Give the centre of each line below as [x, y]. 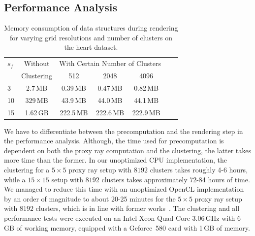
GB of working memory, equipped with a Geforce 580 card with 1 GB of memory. [127, 227]
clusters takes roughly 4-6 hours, [199, 170]
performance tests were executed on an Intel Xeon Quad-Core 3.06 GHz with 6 [123, 218]
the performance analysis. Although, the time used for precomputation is [114, 141]
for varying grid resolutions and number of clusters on [91, 37]
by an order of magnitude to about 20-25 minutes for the [90, 198]
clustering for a [27, 170]
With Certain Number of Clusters [110, 63]
